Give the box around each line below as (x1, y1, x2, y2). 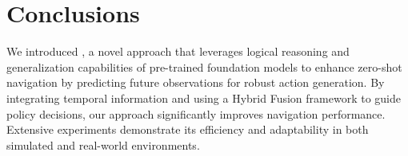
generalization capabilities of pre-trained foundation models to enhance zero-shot (6, 58, 402, 75)
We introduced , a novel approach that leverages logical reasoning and (6, 43, 350, 60)
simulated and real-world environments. (6, 136, 200, 153)
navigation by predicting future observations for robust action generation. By (6, 74, 385, 91)
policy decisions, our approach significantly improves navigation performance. (6, 105, 386, 122)
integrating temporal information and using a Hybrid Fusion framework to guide (6, 89, 401, 106)
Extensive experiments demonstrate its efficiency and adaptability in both (6, 121, 369, 138)
